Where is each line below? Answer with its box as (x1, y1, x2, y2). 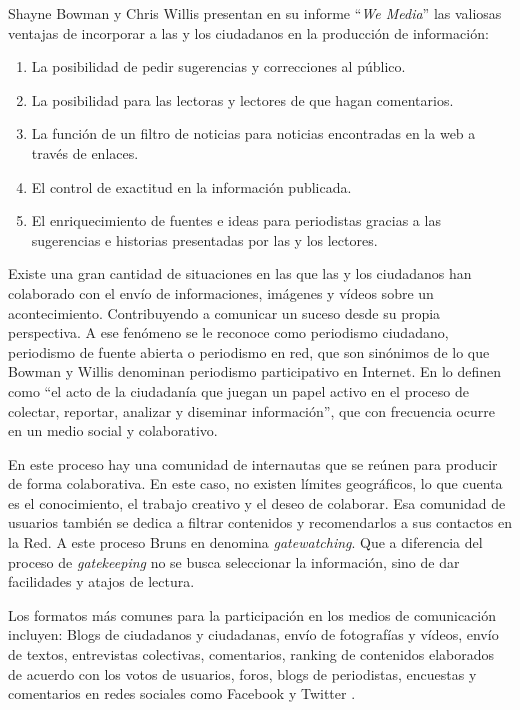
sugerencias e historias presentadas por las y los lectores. (31, 229, 378, 250)
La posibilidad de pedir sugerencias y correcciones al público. (31, 56, 406, 77)
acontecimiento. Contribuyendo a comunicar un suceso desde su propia (8, 302, 441, 323)
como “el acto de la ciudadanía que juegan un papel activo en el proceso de (8, 380, 469, 401)
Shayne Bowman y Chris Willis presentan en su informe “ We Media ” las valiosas (8, 3, 502, 23)
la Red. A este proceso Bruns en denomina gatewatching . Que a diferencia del (8, 532, 483, 553)
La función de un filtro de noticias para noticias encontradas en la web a (31, 123, 476, 144)
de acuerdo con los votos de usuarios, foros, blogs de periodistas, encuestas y (8, 663, 477, 684)
